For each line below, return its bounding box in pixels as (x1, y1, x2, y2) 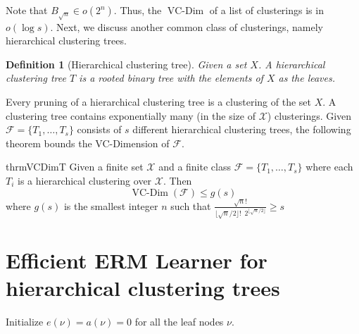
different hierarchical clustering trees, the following (132, 122, 351, 137)
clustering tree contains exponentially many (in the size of (6, 108, 256, 123)
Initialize (6, 314, 44, 329)
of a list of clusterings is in (209, 3, 324, 17)
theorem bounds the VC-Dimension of (6, 135, 170, 150)
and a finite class (158, 159, 231, 174)
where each (306, 159, 353, 174)
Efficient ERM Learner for (6, 246, 267, 275)
